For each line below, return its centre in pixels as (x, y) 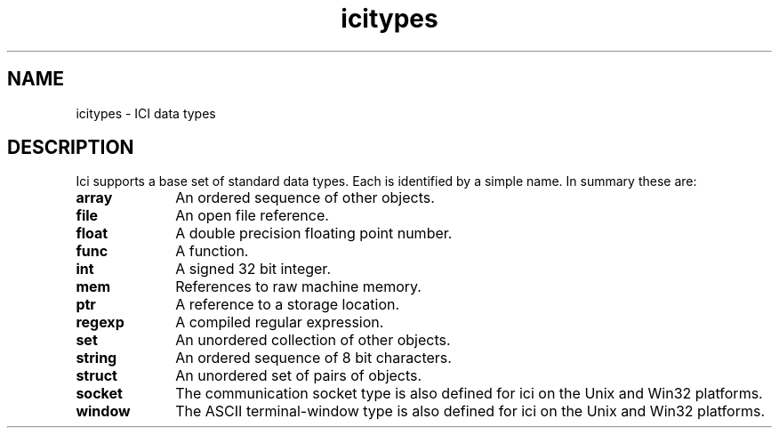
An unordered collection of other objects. (313, 340)
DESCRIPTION (71, 148)
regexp (100, 322)
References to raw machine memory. (298, 287)
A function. (212, 251)
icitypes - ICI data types (146, 113)
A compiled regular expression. (280, 322)
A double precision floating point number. (314, 234)
